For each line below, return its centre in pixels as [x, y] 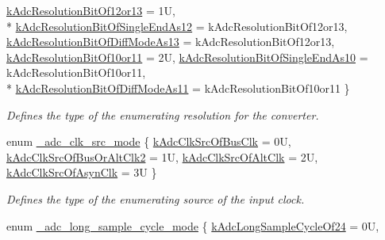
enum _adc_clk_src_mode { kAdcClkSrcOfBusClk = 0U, [149, 141]
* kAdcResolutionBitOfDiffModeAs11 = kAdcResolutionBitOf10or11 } [178, 88]
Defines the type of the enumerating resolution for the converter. [163, 114]
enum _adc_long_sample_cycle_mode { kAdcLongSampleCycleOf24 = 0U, [193, 225]
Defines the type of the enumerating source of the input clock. [156, 198]
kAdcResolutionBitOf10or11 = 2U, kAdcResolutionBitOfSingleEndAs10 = [187, 57]
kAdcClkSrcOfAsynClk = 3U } [82, 172]
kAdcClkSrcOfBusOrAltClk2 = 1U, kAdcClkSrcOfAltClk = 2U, [162, 156]
